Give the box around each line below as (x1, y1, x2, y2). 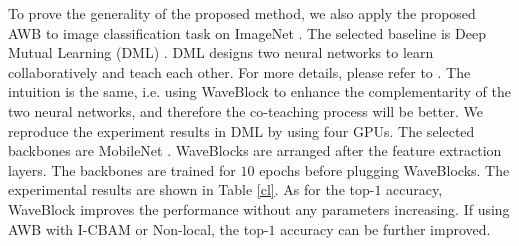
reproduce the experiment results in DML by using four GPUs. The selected (8, 120, 475, 141)
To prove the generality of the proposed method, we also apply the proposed (8, 3, 476, 23)
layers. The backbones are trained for (8, 159, 236, 180)
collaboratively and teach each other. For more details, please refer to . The (8, 61, 471, 82)
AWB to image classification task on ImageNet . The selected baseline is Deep (8, 22, 486, 43)
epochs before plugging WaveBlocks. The (259, 159, 510, 180)
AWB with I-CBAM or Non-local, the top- (8, 218, 269, 239)
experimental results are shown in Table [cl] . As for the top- (8, 179, 375, 200)
